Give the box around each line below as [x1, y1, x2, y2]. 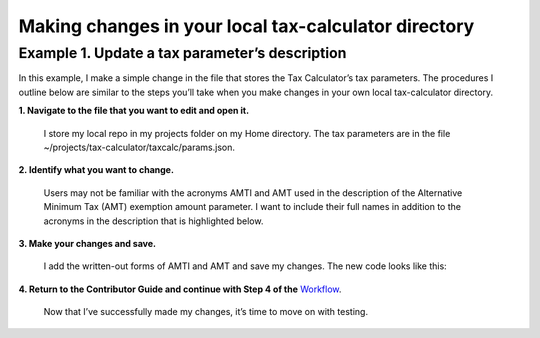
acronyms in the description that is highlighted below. [43, 215, 264, 227]
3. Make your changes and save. [18, 237, 157, 249]
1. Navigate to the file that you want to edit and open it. [18, 105, 250, 117]
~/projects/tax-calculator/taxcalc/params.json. [43, 141, 235, 153]
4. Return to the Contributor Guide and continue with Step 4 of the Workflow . [18, 283, 342, 295]
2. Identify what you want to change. [18, 164, 175, 176]
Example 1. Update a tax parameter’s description [18, 44, 347, 62]
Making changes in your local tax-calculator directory [18, 15, 475, 37]
